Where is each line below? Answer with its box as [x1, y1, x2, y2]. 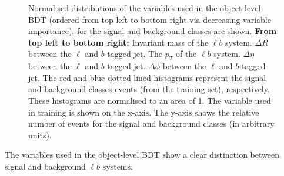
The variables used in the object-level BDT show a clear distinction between [5, 148, 279, 161]
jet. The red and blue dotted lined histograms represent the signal [28, 71, 266, 83]
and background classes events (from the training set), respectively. [28, 83, 270, 95]
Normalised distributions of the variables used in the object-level [28, 2, 261, 13]
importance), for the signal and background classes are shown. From [28, 25, 277, 37]
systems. [102, 160, 133, 172]
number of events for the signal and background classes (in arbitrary [28, 117, 275, 130]
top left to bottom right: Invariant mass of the [28, 36, 209, 48]
